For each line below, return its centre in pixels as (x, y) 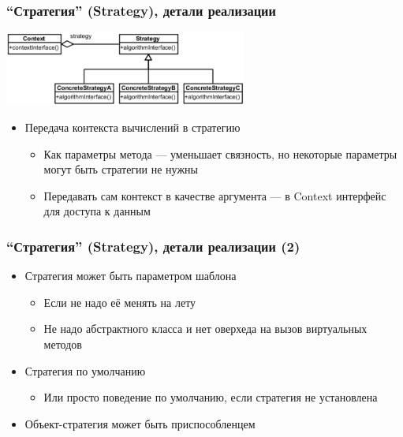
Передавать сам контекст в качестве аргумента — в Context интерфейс (215, 195)
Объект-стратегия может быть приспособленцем (140, 423)
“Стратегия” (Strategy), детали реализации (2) (153, 246)
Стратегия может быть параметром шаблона (131, 276)
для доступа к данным (97, 211)
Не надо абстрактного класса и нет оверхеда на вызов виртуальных (205, 329)
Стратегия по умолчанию (85, 370)
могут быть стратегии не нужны (121, 169)
